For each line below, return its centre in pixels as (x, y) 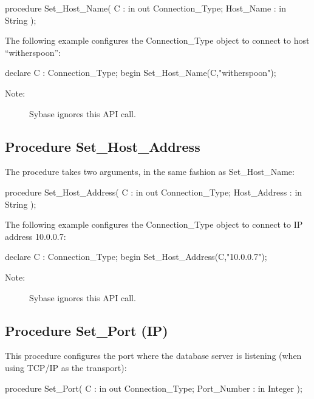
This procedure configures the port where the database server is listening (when (153, 356)
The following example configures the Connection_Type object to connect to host (157, 40)
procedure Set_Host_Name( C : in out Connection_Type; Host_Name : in (145, 8)
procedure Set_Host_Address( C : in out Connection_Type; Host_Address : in (154, 192)
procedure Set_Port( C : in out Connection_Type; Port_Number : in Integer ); (154, 388)
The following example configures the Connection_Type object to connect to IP (154, 224)
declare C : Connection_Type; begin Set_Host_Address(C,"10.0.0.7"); (136, 257)
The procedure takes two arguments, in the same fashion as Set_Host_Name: (150, 172)
